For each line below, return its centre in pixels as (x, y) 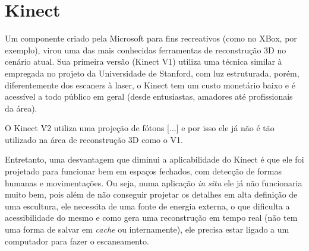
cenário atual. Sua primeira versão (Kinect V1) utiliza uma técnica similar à (144, 61)
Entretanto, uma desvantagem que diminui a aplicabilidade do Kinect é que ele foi (154, 159)
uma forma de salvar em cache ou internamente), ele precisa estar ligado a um (147, 229)
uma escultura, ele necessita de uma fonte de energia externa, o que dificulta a (147, 206)
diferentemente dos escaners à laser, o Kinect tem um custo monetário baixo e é (150, 85)
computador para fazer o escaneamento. (77, 241)
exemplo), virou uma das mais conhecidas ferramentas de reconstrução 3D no (146, 50)
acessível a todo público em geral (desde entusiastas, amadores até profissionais (149, 96)
